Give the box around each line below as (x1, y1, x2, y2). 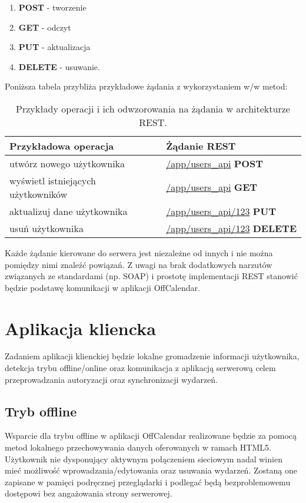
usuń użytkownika (9, 221, 84, 235)
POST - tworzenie (18, 1, 87, 13)
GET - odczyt (18, 21, 71, 33)
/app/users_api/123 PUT (166, 204, 277, 218)
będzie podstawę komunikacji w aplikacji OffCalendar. (5, 281, 200, 293)
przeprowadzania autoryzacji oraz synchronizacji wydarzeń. (5, 373, 218, 385)
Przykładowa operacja (9, 138, 114, 153)
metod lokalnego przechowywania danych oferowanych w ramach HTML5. (5, 441, 271, 454)
